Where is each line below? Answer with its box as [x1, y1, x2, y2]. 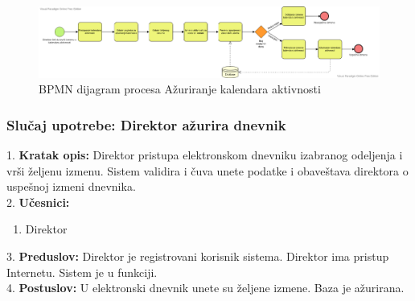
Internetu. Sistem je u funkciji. [6, 263, 158, 280]
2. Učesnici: [6, 193, 70, 210]
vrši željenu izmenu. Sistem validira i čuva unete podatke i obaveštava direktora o [6, 162, 409, 179]
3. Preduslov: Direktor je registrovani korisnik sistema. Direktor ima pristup [6, 248, 389, 265]
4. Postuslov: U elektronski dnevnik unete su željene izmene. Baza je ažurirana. [6, 279, 405, 296]
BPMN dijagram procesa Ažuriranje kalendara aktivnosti [39, 80, 321, 97]
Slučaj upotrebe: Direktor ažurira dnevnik [6, 114, 286, 134]
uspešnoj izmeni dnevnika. [6, 178, 136, 195]
